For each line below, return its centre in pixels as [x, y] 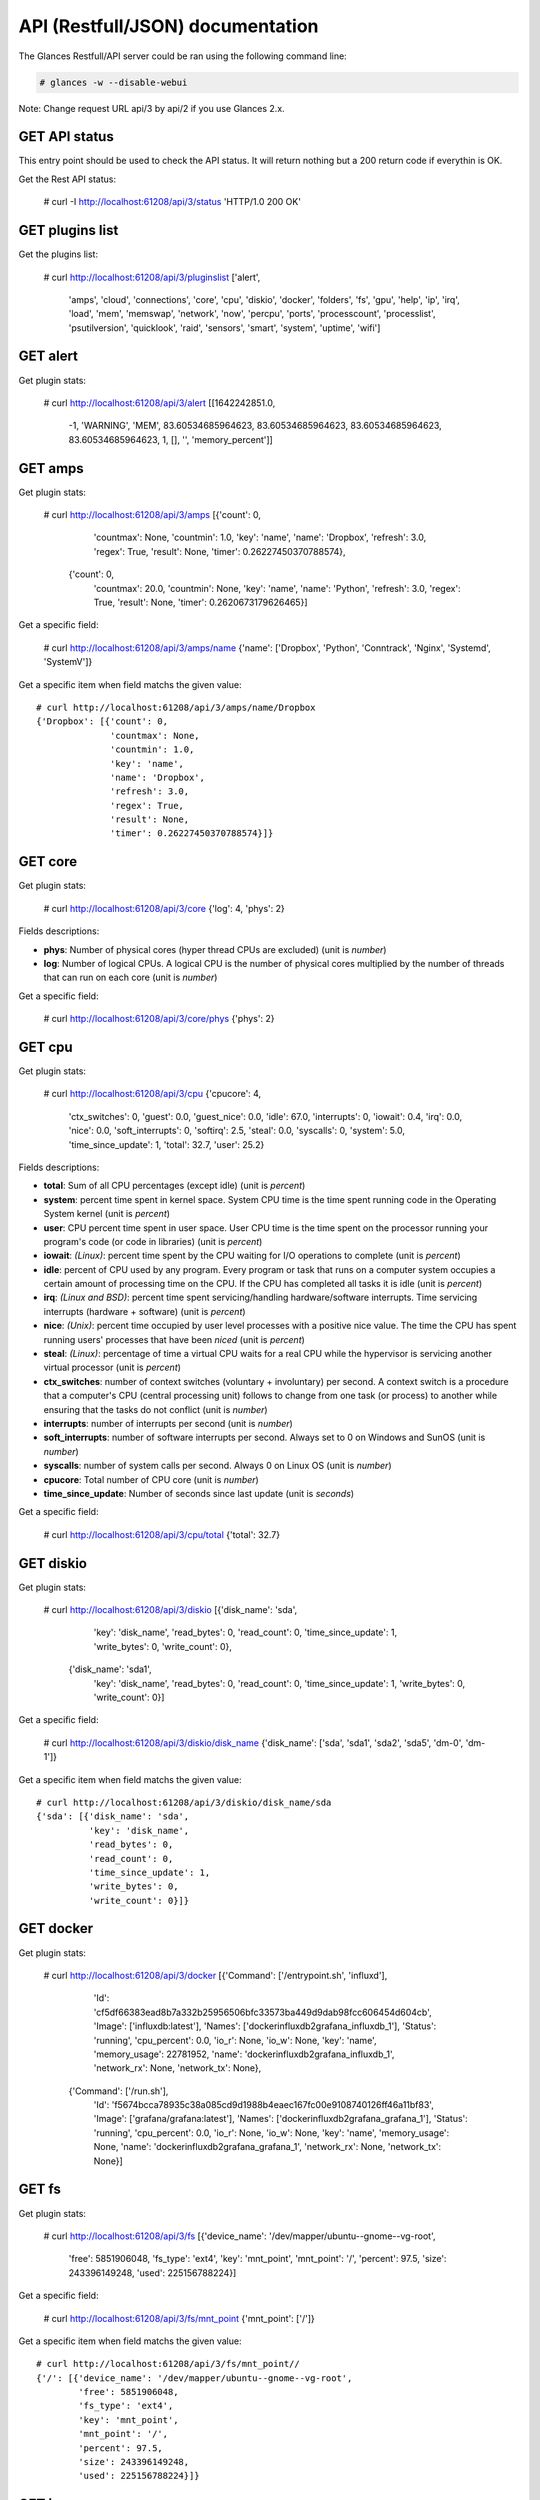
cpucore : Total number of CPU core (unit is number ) [151, 1479]
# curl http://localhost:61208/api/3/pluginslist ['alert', [152, 277]
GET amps [51, 468]
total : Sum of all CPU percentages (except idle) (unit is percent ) [174, 1186]
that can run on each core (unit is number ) [130, 977]
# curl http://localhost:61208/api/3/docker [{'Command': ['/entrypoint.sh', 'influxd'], [215, 1975]
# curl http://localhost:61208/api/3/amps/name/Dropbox [176, 707]
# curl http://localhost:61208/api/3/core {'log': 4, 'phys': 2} [164, 908]
